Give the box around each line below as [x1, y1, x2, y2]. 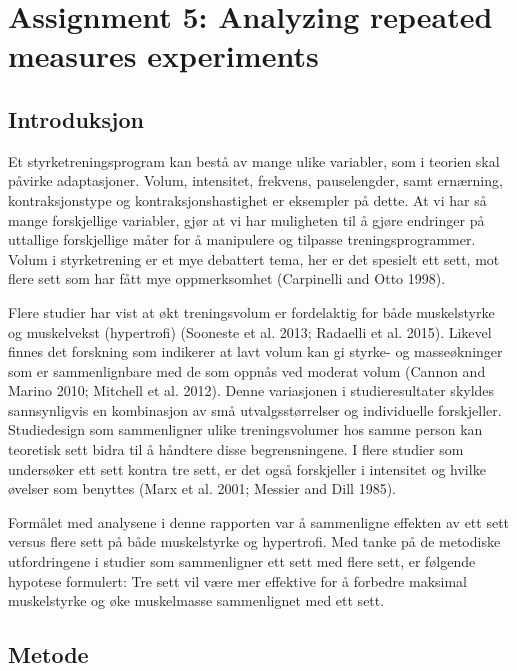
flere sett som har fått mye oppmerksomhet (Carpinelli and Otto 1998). [8, 268, 446, 289]
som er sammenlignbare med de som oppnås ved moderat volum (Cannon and [8, 360, 486, 381]
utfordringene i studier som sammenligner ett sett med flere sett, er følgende [8, 551, 476, 572]
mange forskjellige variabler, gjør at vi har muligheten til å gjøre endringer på [8, 209, 485, 230]
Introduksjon [8, 103, 144, 134]
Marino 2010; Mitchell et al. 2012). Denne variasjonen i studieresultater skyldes [8, 380, 495, 401]
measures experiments [8, 35, 319, 76]
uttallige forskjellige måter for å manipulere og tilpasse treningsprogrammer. [8, 229, 476, 250]
